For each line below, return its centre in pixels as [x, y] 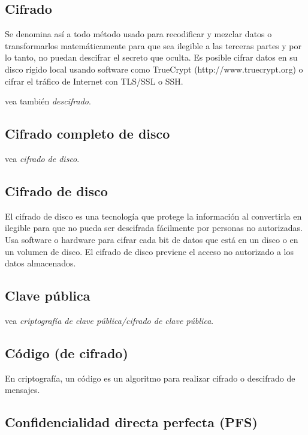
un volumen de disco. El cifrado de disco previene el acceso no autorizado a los [150, 251]
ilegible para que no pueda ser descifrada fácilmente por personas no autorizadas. [154, 228]
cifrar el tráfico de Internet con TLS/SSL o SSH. [94, 81]
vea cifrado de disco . [42, 158]
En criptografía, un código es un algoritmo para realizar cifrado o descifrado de [150, 378]
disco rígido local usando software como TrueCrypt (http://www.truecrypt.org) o [154, 69]
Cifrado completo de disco [87, 133]
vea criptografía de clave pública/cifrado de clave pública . [109, 320]
